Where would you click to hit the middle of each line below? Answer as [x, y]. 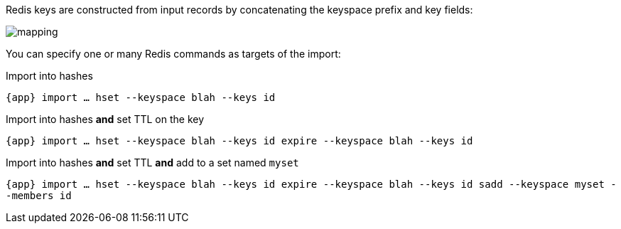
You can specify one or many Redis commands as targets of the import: [173, 54]
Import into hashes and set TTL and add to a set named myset [152, 163]
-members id [39, 196]
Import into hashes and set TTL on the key [105, 119]
